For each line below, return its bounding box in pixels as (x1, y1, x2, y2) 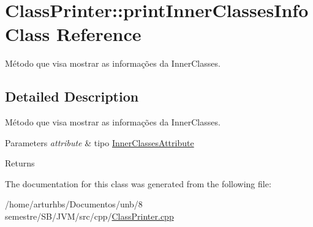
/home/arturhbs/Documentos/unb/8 (5, 198, 143, 210)
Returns (5, 157, 35, 169)
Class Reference (5, 21, 141, 47)
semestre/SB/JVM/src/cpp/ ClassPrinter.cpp (5, 210, 174, 223)
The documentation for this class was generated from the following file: (5, 177, 271, 190)
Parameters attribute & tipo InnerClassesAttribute (5, 136, 194, 149)
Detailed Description (5, 87, 139, 106)
